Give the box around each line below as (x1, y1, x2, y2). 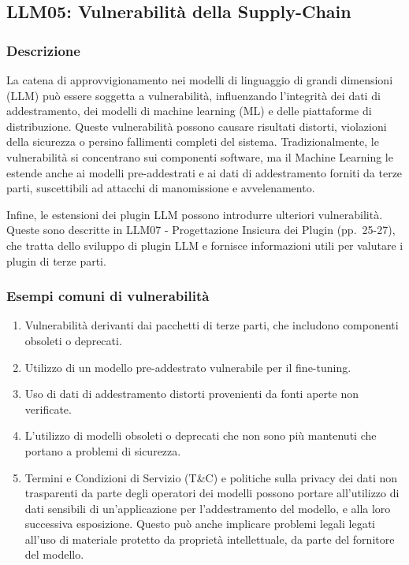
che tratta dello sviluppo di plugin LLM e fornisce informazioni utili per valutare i (6, 236, 403, 253)
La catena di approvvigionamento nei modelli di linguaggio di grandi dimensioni (6, 72, 393, 87)
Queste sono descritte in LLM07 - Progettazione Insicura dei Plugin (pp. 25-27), (6, 221, 396, 238)
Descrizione (6, 40, 80, 60)
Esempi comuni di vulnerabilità (6, 286, 210, 306)
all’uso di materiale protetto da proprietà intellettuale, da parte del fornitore (24, 530, 395, 547)
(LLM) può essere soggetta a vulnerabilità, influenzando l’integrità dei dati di (6, 87, 381, 103)
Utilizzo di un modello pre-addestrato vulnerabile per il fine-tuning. (24, 359, 351, 375)
